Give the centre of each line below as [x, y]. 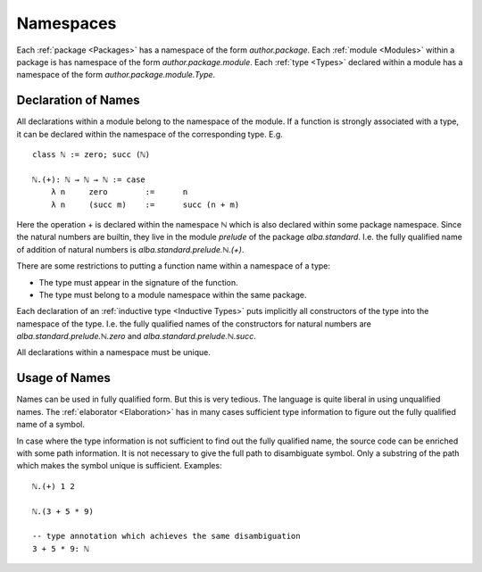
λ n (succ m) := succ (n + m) [145, 204]
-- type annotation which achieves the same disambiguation [166, 536]
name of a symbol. [50, 425]
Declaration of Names [78, 100]
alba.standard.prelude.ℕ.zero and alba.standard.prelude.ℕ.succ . [136, 336]
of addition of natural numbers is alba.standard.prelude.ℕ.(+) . [130, 249]
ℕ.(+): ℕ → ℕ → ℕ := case [89, 179]
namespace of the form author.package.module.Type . [116, 75]
